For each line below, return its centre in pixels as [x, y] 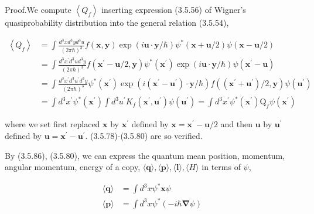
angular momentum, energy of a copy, [73, 167]
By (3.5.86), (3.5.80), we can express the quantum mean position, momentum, [145, 155]
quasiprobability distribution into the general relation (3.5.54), [117, 22]
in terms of [221, 167]
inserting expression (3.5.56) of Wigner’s [174, 9]
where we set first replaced [52, 124]
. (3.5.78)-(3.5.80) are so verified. [144, 136]
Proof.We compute [38, 9]
